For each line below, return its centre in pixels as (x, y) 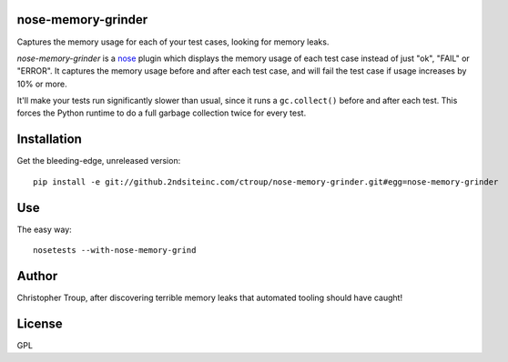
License (40, 323)
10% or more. (42, 84)
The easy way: (44, 229)
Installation (49, 140)
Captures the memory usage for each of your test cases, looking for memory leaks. (173, 42)
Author (37, 276)
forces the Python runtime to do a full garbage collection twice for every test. (162, 113)
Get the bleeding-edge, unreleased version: (99, 161)
